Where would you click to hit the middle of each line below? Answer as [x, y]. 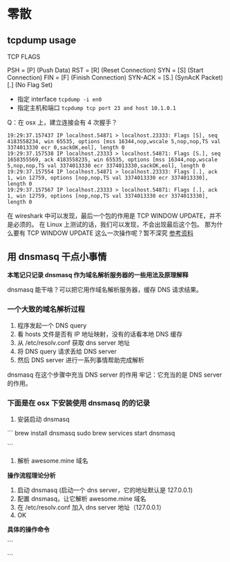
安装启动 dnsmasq [44, 420]
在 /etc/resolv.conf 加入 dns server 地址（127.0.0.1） [91, 507]
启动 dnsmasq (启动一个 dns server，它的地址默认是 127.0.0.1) [105, 490]
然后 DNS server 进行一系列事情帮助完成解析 [81, 360]
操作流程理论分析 [31, 476]
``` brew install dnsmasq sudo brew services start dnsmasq [91, 433]
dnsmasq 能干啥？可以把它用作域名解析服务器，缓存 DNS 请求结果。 [105, 289]
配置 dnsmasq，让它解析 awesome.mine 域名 [82, 499]
